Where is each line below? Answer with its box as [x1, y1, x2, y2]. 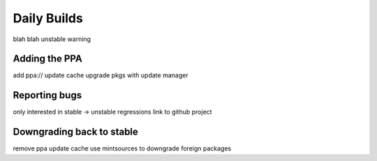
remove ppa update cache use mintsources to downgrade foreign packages [13, 144, 232, 153]
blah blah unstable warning [13, 35, 91, 43]
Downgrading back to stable [13, 126, 139, 138]
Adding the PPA [13, 53, 83, 65]
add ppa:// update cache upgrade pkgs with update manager [13, 71, 188, 79]
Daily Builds [13, 10, 83, 26]
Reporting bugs [13, 89, 82, 101]
